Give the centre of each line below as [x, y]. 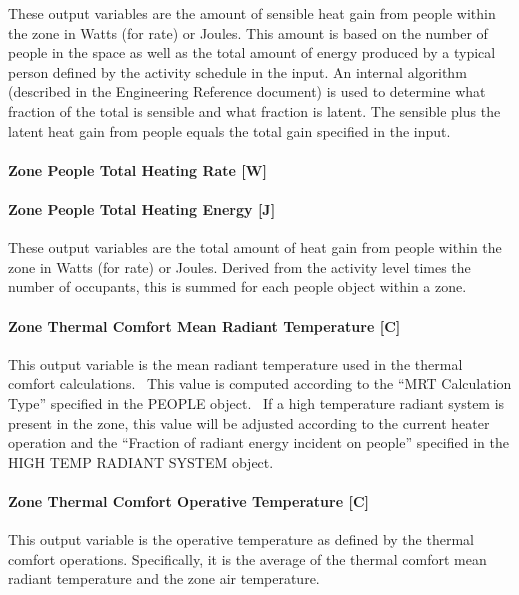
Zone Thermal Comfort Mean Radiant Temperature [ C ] [204, 325]
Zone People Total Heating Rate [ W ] [137, 169]
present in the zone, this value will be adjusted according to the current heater [249, 422]
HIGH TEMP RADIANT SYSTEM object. [141, 461]
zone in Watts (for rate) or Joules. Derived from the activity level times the [239, 266]
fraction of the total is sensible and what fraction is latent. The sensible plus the [254, 110]
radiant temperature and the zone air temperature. [164, 578]
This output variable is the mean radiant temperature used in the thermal [235, 363]
